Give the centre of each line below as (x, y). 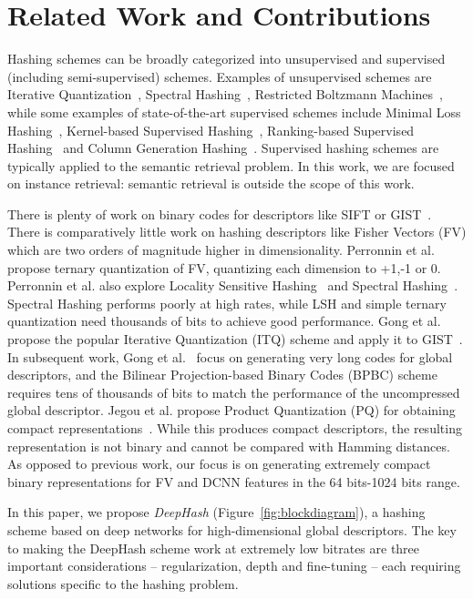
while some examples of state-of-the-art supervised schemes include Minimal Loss (234, 112)
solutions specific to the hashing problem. (123, 583)
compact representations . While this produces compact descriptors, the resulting (235, 428)
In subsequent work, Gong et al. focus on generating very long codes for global (230, 356)
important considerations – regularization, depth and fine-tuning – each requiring (234, 566)
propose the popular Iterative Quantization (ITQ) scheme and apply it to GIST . (235, 339)
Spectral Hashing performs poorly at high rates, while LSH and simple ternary (227, 303)
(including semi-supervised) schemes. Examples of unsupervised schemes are (220, 76)
